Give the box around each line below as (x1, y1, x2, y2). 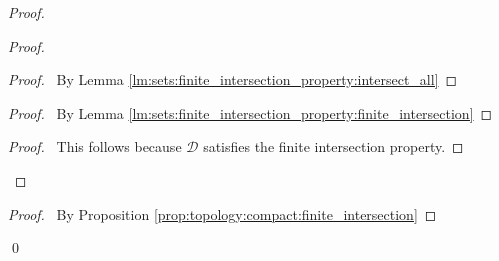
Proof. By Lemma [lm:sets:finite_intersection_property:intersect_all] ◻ (8, 69, 458, 90)
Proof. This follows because (8, 136, 182, 157)
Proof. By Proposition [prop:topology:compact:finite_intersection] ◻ (8, 203, 437, 224)
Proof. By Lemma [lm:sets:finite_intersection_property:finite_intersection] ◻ (8, 102, 493, 123)
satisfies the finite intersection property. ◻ (203, 136, 464, 157)
